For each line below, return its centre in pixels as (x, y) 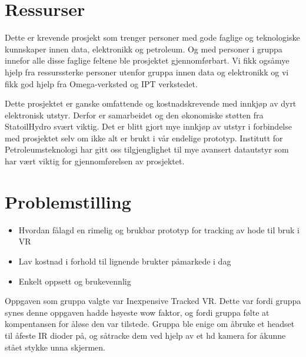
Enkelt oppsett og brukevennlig (75, 281)
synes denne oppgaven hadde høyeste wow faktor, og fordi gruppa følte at (137, 312)
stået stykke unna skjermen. (55, 347)
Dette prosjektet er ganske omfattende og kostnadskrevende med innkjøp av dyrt (151, 103)
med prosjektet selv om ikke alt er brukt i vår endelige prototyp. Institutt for (144, 138)
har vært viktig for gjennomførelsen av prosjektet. (95, 161)
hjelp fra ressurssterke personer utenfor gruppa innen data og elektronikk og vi (147, 72)
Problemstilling (68, 201)
